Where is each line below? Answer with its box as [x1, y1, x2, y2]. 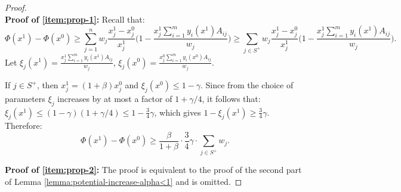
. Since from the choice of [200, 79, 294, 91]
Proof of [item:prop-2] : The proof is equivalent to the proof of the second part [5, 163, 302, 176]
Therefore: [5, 119, 42, 132]
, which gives [154, 106, 201, 118]
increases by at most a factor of [57, 92, 172, 104]
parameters [5, 92, 45, 104]
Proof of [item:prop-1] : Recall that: [5, 13, 145, 25]
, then [36, 79, 58, 91]
